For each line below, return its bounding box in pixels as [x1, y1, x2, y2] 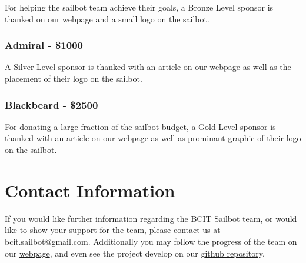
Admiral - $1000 [5, 38, 83, 52]
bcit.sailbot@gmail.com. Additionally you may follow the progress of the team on [5, 235, 297, 247]
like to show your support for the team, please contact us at [5, 224, 221, 236]
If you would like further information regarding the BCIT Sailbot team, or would [5, 212, 297, 224]
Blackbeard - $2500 [5, 97, 98, 112]
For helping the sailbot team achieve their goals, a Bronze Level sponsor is [5, 1, 274, 13]
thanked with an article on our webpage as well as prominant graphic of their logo [5, 132, 301, 144]
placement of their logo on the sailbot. [5, 72, 142, 84]
